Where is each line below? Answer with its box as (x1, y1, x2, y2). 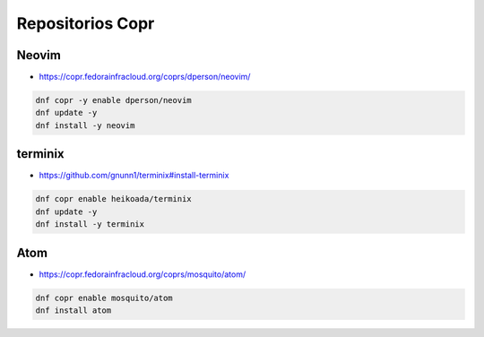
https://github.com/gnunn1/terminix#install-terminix (39, 170, 229, 181)
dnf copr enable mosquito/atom (35, 292, 174, 303)
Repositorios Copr (16, 13, 155, 33)
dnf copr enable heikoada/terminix (35, 194, 192, 204)
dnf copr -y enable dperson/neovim (35, 95, 192, 106)
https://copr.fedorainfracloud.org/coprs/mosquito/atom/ (39, 269, 246, 280)
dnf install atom (35, 305, 112, 315)
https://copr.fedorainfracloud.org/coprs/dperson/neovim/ (39, 72, 251, 82)
